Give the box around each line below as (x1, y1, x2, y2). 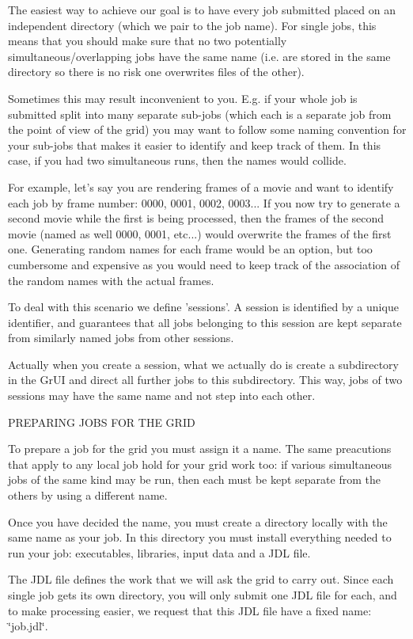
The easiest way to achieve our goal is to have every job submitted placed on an (8, 2, 396, 17)
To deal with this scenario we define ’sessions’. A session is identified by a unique (8, 299, 399, 315)
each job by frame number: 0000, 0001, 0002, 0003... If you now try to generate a (8, 194, 400, 211)
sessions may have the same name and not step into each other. (8, 387, 316, 404)
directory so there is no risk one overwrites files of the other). (8, 63, 305, 80)
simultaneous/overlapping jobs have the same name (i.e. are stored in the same (8, 48, 391, 64)
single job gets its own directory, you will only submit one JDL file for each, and (8, 587, 397, 603)
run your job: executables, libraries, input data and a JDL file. (8, 544, 311, 561)
